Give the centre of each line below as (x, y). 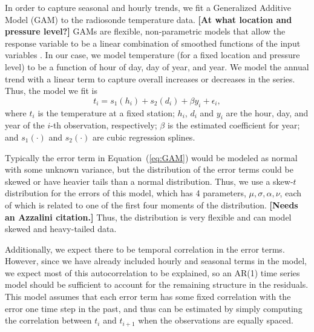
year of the (25, 125)
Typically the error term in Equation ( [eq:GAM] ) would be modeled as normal (151, 157)
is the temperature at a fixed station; (106, 112)
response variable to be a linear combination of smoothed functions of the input (153, 43)
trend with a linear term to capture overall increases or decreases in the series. (150, 78)
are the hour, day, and (267, 112)
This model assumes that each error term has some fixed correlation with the (148, 297)
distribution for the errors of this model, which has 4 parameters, (126, 193)
